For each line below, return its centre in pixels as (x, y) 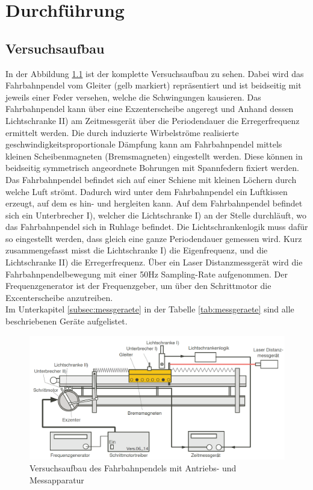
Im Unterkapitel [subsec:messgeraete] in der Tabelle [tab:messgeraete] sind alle (150, 309)
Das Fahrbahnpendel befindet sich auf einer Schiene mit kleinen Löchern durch (151, 179)
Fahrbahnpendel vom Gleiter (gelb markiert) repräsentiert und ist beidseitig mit (153, 85)
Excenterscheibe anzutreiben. (59, 297)
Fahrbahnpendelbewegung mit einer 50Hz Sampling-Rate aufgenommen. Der (147, 274)
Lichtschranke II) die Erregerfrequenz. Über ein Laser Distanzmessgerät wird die (154, 262)
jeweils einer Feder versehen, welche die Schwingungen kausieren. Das (133, 97)
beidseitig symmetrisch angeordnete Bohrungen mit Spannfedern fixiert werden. (152, 168)
